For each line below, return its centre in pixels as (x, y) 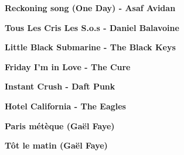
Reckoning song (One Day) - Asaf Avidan (90, 8)
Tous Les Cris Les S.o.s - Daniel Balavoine (92, 27)
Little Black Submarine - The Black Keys (90, 47)
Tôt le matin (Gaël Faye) (56, 145)
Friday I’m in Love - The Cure (68, 66)
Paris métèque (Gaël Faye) (60, 125)
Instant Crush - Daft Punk (60, 86)
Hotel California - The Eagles (65, 106)
